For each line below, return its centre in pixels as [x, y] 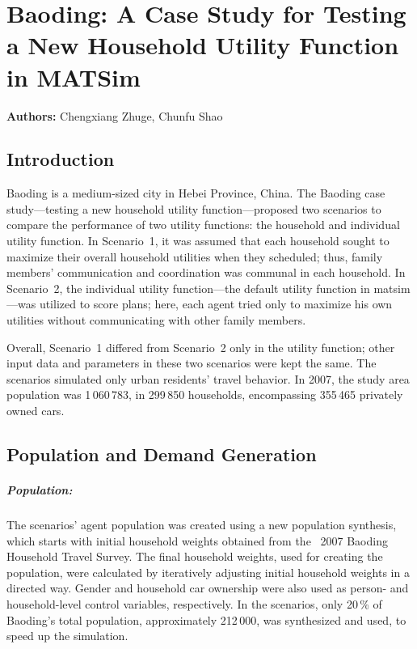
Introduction [61, 159]
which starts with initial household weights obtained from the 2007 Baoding [197, 540]
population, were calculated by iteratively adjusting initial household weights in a [208, 572]
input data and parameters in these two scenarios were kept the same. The [192, 363]
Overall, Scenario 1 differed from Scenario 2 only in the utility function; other [201, 347]
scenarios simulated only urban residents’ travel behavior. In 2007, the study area [208, 378]
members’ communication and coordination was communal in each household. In [206, 272]
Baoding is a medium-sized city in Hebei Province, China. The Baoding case [196, 193]
